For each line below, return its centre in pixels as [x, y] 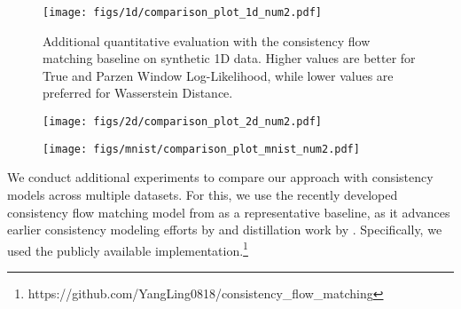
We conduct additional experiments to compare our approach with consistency [220, 177]
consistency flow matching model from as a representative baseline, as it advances [229, 212]
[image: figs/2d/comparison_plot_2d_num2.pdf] [182, 122]
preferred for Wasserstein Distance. [138, 93]
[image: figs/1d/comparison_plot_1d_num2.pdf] [182, 12]
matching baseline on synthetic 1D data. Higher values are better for [229, 58]
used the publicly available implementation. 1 [128, 249]
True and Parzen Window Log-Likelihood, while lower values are [218, 75]
